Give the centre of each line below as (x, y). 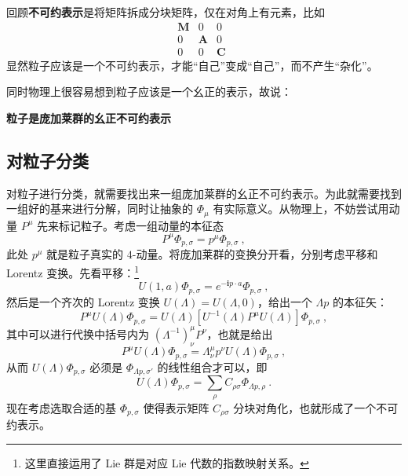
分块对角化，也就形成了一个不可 (316, 407)
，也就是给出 (240, 333)
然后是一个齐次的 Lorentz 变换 (83, 301)
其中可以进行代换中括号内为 (78, 333)
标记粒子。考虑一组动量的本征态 (142, 225)
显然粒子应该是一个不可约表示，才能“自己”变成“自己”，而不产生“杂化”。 (192, 65)
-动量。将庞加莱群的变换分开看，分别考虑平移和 (255, 254)
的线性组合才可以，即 (212, 366)
